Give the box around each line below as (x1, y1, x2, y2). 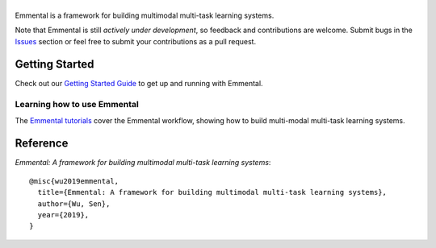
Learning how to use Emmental (15, 99, 139, 110)
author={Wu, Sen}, (37, 199, 111, 209)
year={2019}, (37, 210, 90, 220)
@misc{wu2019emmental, (29, 176, 119, 185)
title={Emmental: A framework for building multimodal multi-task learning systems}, (37, 188, 388, 197)
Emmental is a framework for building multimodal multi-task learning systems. (15, 10, 275, 20)
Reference (15, 137, 69, 151)
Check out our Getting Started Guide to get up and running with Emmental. (15, 79, 263, 89)
